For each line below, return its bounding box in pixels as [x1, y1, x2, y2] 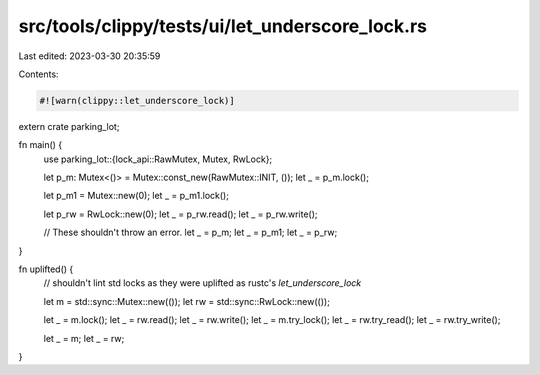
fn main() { [18, 139, 63, 151]
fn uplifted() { [18, 263, 74, 275]
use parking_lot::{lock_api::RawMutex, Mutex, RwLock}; [43, 153, 273, 165]
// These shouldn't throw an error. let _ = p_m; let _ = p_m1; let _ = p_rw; [43, 226, 338, 239]
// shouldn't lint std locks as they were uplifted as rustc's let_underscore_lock [43, 277, 362, 289]
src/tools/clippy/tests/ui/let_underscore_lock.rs [18, 15, 427, 37]
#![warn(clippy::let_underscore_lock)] [39, 95, 235, 106]
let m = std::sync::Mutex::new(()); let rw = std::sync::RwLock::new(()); [43, 295, 330, 307]
